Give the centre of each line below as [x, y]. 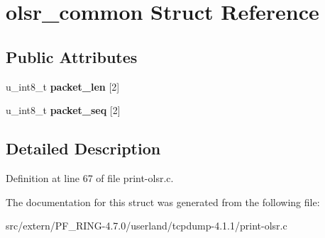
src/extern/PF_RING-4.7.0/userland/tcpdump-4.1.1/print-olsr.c [147, 226]
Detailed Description [83, 148]
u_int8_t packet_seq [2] [63, 110]
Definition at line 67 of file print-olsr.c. [90, 177]
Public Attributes [72, 56]
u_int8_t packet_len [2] [63, 86]
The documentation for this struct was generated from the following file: [163, 202]
